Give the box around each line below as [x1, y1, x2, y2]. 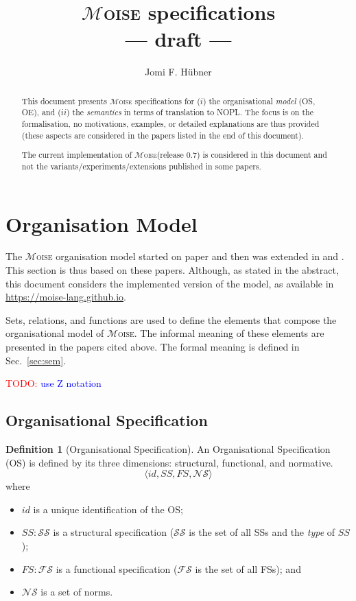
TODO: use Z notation [5, 376, 102, 390]
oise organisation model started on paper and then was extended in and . [36, 249, 344, 263]
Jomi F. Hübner [145, 64, 212, 79]
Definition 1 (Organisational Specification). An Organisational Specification [5, 442, 331, 456]
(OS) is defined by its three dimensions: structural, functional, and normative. [5, 455, 333, 469]
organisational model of [5, 326, 104, 340]
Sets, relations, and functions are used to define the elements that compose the [5, 312, 337, 327]
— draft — [125, 25, 232, 53]
